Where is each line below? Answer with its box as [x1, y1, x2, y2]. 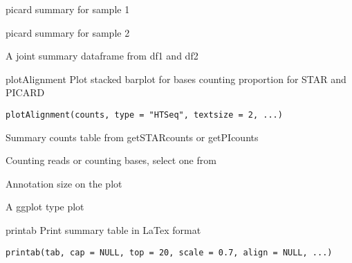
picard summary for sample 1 [6, 2, 130, 16]
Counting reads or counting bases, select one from [6, 153, 216, 167]
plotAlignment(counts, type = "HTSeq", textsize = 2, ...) [6, 109, 283, 120]
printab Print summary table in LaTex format [6, 223, 201, 237]
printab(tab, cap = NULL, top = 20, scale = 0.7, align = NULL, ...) [6, 247, 333, 257]
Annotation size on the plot [6, 176, 122, 190]
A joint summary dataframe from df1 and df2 [6, 48, 198, 63]
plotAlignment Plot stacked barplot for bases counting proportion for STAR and [6, 71, 346, 86]
